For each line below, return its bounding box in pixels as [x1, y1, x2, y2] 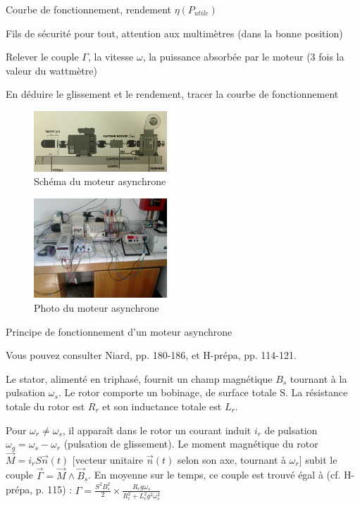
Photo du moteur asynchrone [34, 301, 159, 315]
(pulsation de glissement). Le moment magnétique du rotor [63, 436, 318, 451]
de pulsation [264, 422, 318, 437]
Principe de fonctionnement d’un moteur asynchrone [6, 324, 232, 339]
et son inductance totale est [102, 398, 222, 413]
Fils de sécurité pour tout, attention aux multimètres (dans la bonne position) [6, 25, 343, 40]
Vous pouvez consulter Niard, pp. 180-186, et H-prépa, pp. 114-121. [6, 348, 297, 362]
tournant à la [290, 371, 347, 386]
